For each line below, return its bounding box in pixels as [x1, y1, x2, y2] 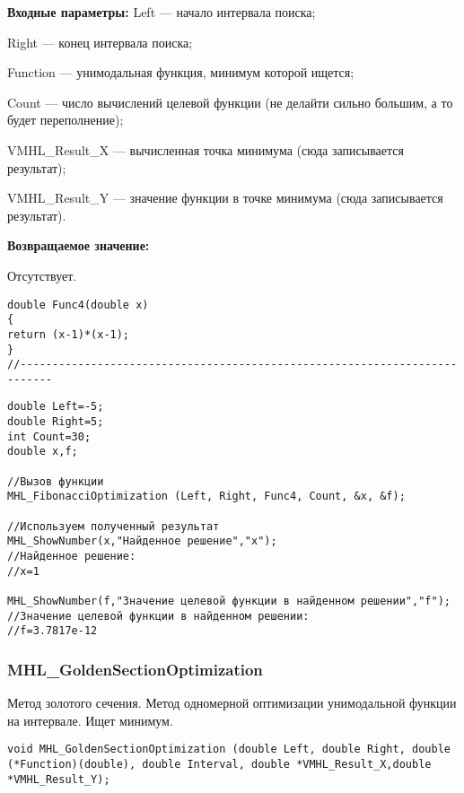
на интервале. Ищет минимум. [7, 710, 173, 729]
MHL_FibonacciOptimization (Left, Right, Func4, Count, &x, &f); [7, 490, 406, 503]
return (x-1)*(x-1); [7, 327, 130, 341]
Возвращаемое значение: [7, 236, 150, 255]
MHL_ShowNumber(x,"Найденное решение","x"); [7, 535, 277, 548]
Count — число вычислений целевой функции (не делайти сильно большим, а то [7, 92, 453, 111]
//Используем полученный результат [7, 519, 220, 533]
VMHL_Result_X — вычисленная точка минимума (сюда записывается [7, 140, 404, 159]
